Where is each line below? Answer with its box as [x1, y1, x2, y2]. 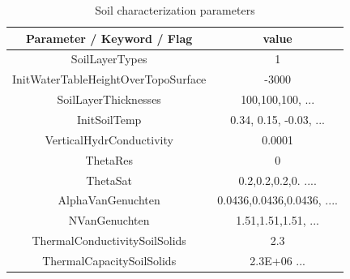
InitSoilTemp [76, 110, 142, 127]
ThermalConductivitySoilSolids [32, 232, 186, 249]
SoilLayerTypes [70, 50, 147, 67]
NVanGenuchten [68, 212, 150, 229]
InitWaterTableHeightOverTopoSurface [12, 71, 207, 88]
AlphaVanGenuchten [58, 191, 160, 208]
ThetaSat [86, 171, 133, 188]
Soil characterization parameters [95, 2, 255, 18]
